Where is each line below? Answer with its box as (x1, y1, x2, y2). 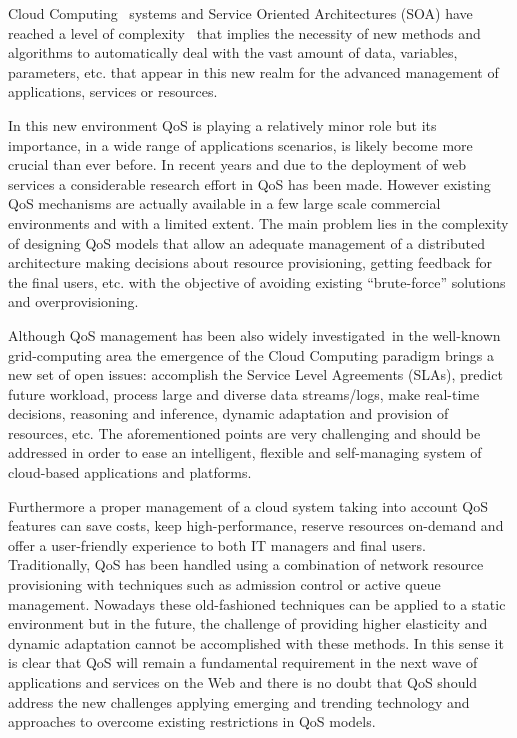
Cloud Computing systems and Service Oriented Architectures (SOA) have (8, 3, 473, 23)
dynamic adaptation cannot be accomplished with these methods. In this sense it (8, 632, 504, 653)
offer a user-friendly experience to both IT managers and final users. (8, 534, 426, 555)
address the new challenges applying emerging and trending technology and (8, 691, 470, 712)
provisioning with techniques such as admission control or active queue (8, 574, 441, 595)
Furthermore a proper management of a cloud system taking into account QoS (8, 495, 489, 516)
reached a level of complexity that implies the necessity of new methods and (8, 22, 481, 43)
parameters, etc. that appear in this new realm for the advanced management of (8, 61, 499, 82)
